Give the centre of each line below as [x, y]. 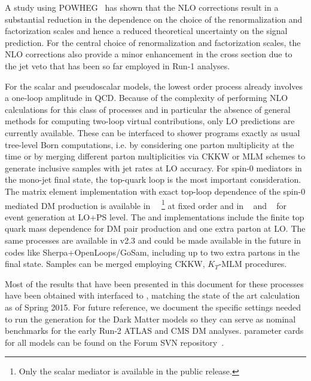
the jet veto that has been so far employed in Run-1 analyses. [118, 65]
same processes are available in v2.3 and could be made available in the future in [153, 240]
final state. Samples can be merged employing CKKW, [105, 264]
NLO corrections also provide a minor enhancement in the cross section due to [149, 54]
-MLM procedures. [253, 264]
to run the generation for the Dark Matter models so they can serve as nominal [150, 319]
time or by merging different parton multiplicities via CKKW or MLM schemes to [155, 156]
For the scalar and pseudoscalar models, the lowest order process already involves [154, 86]
